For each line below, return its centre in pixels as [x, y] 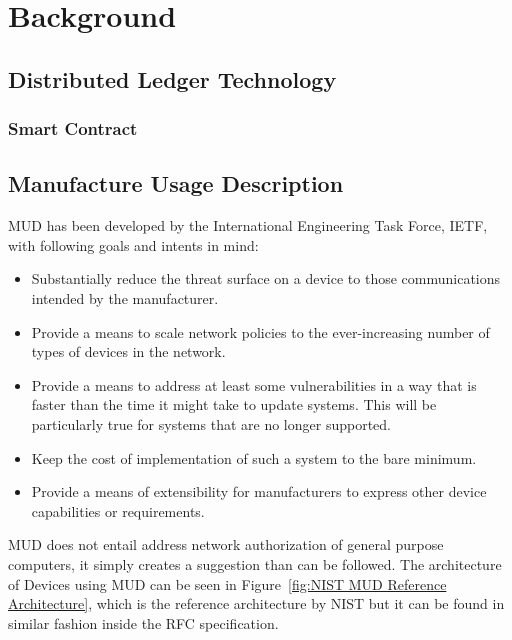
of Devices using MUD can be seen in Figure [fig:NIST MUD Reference [227, 583]
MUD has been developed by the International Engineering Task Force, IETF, [248, 225]
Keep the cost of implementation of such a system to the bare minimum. [254, 457]
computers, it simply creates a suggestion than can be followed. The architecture [255, 563]
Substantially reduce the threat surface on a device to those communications [266, 278]
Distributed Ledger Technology [172, 78]
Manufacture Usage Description [176, 183]
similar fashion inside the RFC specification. [143, 622]
